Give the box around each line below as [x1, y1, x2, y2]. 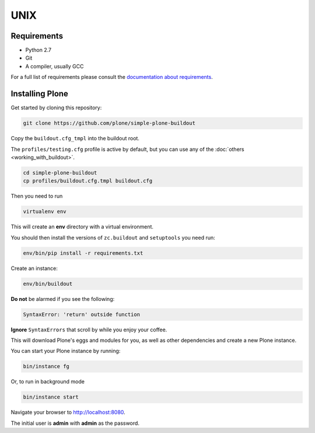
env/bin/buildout [23, 280, 73, 287]
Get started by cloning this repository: [10, 104, 102, 111]
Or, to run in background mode [10, 378, 85, 385]
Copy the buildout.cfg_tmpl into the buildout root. [10, 135, 140, 142]
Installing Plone [10, 89, 68, 99]
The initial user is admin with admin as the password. [10, 420, 140, 427]
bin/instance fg [23, 363, 70, 370]
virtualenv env [23, 208, 66, 215]
